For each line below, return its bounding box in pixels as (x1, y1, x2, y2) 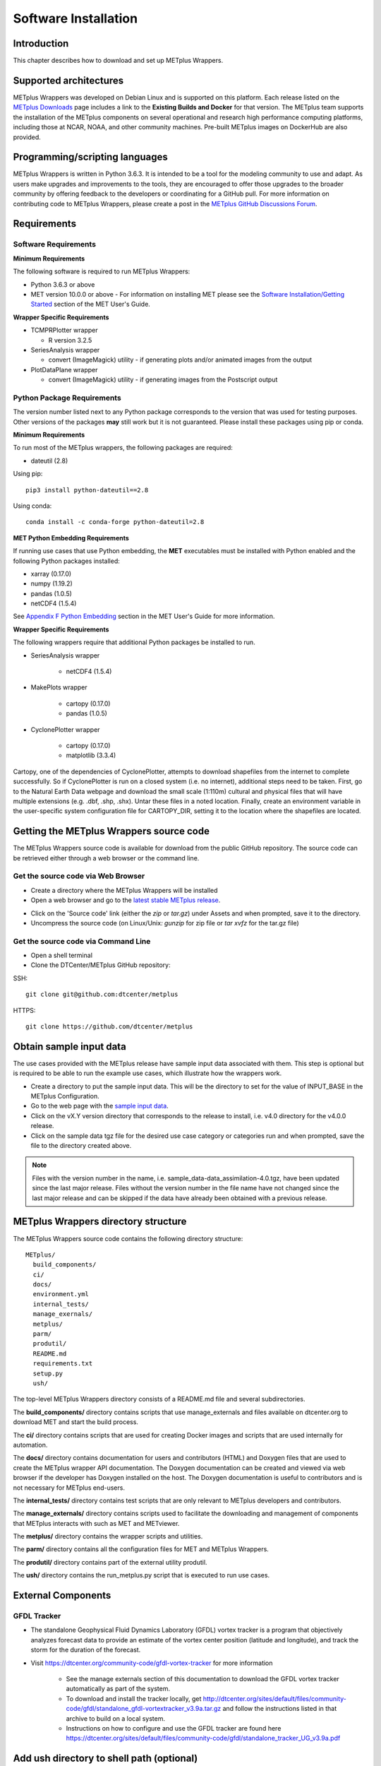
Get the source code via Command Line (13, 936, 151, 946)
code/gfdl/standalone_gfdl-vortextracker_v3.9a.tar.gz (66, 1705, 222, 1713)
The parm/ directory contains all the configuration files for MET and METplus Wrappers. (13, 1545, 270, 1553)
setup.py (32, 1369, 64, 1377)
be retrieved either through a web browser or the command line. (13, 853, 200, 862)
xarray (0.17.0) (30, 569, 72, 578)
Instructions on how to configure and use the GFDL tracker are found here (66, 1724, 282, 1732)
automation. (13, 1440, 48, 1449)
